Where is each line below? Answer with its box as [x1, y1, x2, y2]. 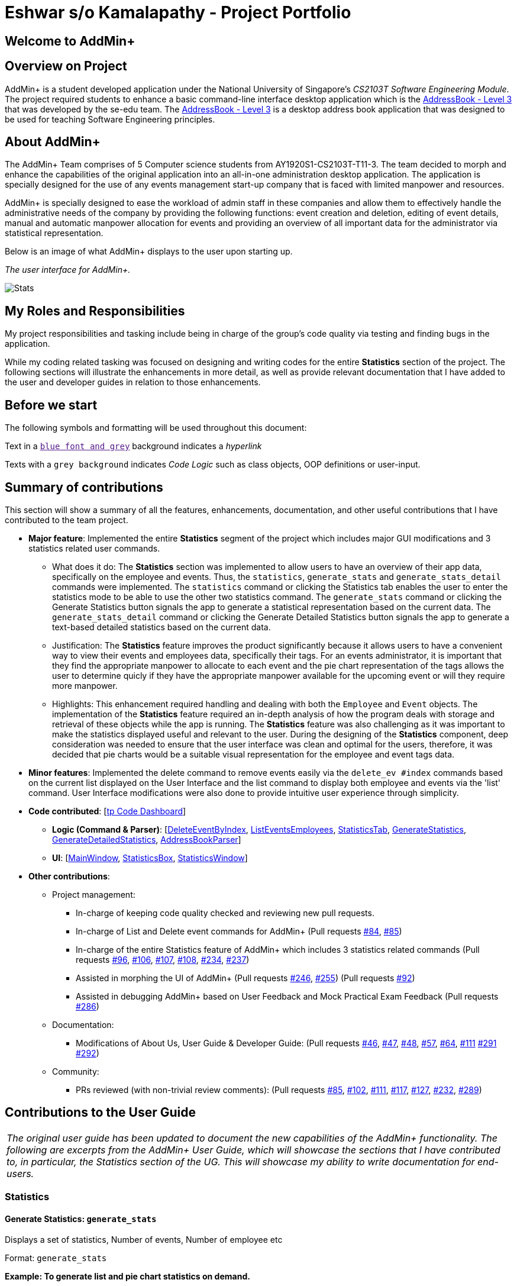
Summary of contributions [5, 479, 163, 495]
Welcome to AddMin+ [5, 33, 135, 49]
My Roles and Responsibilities [5, 303, 185, 318]
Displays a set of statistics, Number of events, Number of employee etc [5, 1235, 283, 1245]
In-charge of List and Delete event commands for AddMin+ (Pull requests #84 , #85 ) [76, 926, 402, 936]
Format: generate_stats [5, 1253, 107, 1264]
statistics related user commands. [28, 543, 160, 553]
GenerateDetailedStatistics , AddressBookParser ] [52, 834, 241, 845]
